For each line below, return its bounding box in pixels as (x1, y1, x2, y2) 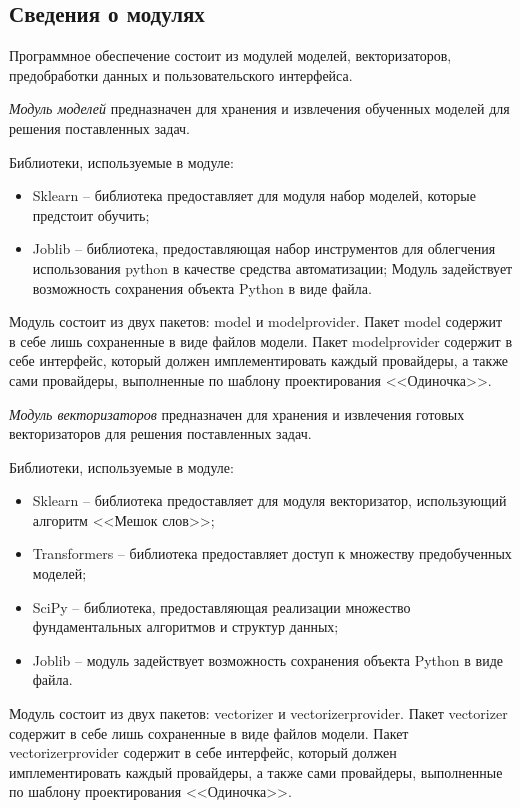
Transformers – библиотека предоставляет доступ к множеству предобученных (32, 543, 512, 564)
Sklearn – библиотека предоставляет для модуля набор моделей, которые (32, 185, 476, 206)
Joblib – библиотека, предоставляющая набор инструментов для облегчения (32, 238, 496, 259)
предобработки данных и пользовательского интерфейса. (9, 64, 353, 85)
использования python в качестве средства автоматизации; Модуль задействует (32, 257, 513, 278)
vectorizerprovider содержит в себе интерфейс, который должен (9, 742, 397, 763)
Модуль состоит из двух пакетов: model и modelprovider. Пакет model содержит (9, 311, 503, 332)
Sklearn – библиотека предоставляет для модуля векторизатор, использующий (32, 490, 507, 511)
